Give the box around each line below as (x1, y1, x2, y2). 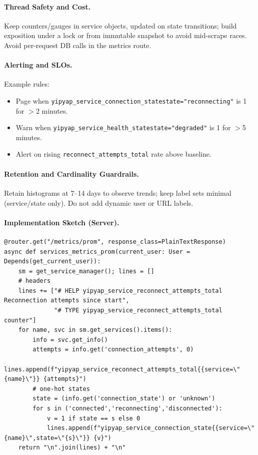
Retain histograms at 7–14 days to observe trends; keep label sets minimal (4, 187, 231, 198)
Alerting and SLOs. (4, 60, 72, 70)
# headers (18, 277, 51, 285)
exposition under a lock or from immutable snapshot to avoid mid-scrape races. (4, 30, 247, 41)
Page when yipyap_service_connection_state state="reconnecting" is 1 (15, 95, 247, 106)
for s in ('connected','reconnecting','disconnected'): (32, 405, 222, 412)
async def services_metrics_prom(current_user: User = (4, 248, 190, 255)
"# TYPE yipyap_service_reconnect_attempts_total (54, 307, 222, 314)
